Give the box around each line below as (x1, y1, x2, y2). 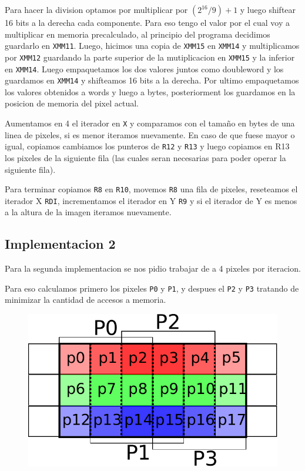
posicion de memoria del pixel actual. (5, 97, 139, 109)
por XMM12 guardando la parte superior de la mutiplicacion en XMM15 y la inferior (5, 51, 295, 63)
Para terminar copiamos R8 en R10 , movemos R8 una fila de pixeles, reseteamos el (5, 183, 298, 195)
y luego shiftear (240, 4, 296, 15)
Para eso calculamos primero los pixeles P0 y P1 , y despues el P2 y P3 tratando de (5, 282, 299, 294)
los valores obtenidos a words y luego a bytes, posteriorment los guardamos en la (5, 85, 296, 98)
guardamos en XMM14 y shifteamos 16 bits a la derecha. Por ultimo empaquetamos (5, 74, 299, 86)
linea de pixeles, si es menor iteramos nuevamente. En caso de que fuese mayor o (5, 128, 295, 141)
